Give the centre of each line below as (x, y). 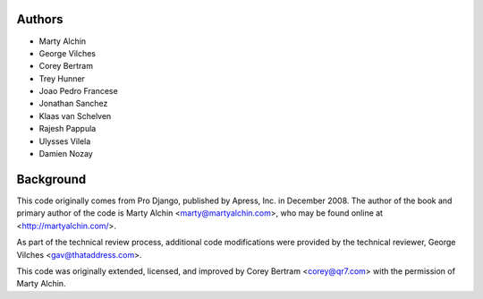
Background (51, 179)
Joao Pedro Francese (78, 91)
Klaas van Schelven (75, 115)
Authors (40, 19)
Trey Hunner (62, 78)
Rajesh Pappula (68, 129)
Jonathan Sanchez (73, 104)
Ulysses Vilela (65, 141)
